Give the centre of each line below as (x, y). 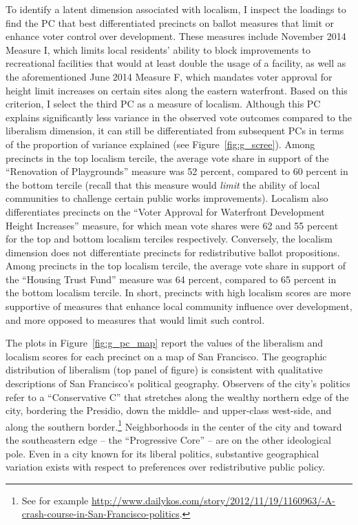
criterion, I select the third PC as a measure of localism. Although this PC (163, 104)
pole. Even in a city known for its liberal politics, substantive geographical (162, 453)
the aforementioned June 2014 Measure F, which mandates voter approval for (169, 76)
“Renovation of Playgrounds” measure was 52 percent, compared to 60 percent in (177, 171)
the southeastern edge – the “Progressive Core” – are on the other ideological (168, 440)
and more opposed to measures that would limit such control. (135, 319)
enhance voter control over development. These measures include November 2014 (176, 36)
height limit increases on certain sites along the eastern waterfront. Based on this (177, 90)
